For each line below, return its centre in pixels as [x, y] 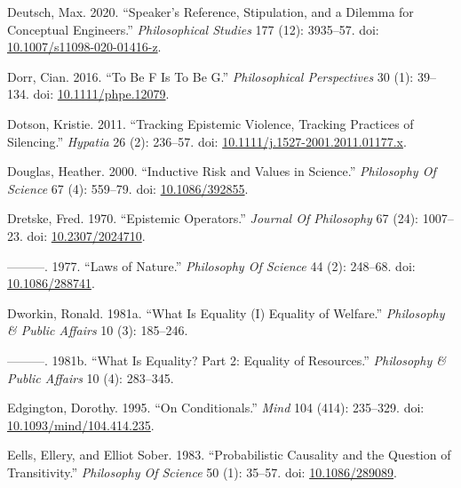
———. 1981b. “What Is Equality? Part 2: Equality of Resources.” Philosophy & [227, 360]
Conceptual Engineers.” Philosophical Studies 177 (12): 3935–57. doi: [193, 29]
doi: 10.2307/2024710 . [86, 235]
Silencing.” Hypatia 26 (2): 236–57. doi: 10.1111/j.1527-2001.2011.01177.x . [207, 141]
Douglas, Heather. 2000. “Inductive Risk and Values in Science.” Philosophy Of [222, 171]
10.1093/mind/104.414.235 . [81, 424]
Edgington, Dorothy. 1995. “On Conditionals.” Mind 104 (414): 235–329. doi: [216, 408]
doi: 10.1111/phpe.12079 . [101, 94]
